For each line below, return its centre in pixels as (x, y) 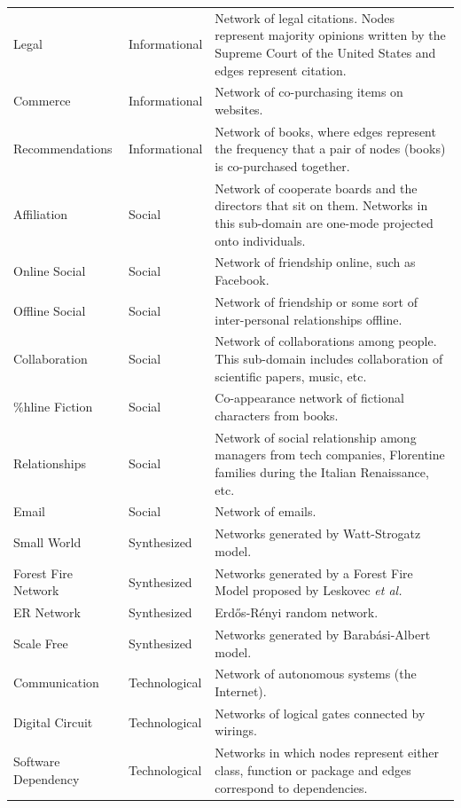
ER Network (47, 612)
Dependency (47, 778)
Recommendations (63, 149)
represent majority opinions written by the (330, 35)
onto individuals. (260, 240)
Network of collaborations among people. (326, 341)
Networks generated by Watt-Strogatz (318, 533)
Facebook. (242, 280)
